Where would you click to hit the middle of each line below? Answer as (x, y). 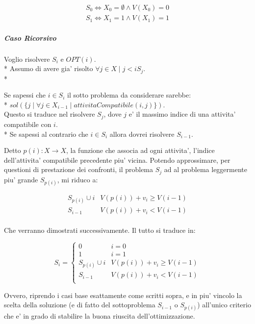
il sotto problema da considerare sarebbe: (129, 95)
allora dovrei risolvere (142, 134)
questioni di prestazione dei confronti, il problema (79, 169)
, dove (113, 114)
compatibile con (28, 124)
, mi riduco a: (77, 179)
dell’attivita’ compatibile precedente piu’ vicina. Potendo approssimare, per (117, 160)
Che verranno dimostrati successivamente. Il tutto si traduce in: (100, 230)
